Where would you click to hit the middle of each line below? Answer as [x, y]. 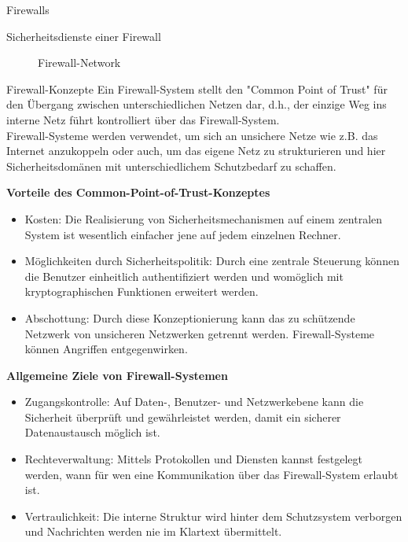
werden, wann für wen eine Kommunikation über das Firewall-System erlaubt [211, 474]
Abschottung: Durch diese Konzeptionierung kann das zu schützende [190, 317]
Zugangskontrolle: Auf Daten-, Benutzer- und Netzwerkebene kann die [194, 402]
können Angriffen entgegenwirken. [106, 349]
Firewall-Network [79, 63]
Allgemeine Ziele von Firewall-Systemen [117, 375]
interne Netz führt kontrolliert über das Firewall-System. [143, 119]
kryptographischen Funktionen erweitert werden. [142, 291]
